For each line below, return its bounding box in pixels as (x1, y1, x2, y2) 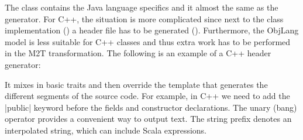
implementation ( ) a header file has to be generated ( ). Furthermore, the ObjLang (5, 24, 299, 36)
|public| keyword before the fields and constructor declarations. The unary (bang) (5, 101, 297, 113)
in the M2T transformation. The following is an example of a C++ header (5, 47, 271, 59)
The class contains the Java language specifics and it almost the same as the (5, 1, 278, 13)
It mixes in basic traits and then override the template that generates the (5, 78, 268, 90)
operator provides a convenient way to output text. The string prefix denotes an (5, 112, 292, 125)
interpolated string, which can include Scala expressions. (5, 124, 207, 136)
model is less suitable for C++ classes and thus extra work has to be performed (5, 35, 291, 47)
